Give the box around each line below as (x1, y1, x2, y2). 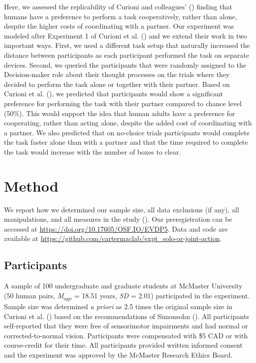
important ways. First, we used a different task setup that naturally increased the (4, 40, 250, 50)
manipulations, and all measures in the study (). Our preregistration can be (4, 214, 232, 224)
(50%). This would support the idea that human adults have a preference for (4, 108, 235, 118)
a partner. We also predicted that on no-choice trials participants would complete (4, 127, 250, 137)
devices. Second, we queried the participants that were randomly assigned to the (4, 59, 246, 70)
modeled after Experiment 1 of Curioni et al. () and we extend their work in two (4, 30, 247, 40)
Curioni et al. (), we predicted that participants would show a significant (4, 88, 223, 99)
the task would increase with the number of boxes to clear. (4, 146, 181, 157)
